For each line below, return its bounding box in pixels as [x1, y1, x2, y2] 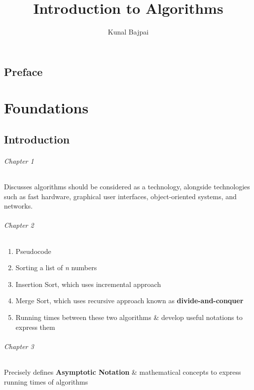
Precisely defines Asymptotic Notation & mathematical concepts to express [4, 367, 241, 377]
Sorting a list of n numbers [15, 262, 97, 273]
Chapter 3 [4, 341, 34, 351]
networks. [4, 201, 33, 211]
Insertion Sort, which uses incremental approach [15, 279, 161, 289]
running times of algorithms [4, 376, 88, 387]
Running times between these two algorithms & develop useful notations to [15, 312, 243, 322]
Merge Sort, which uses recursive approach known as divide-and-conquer [15, 295, 244, 306]
